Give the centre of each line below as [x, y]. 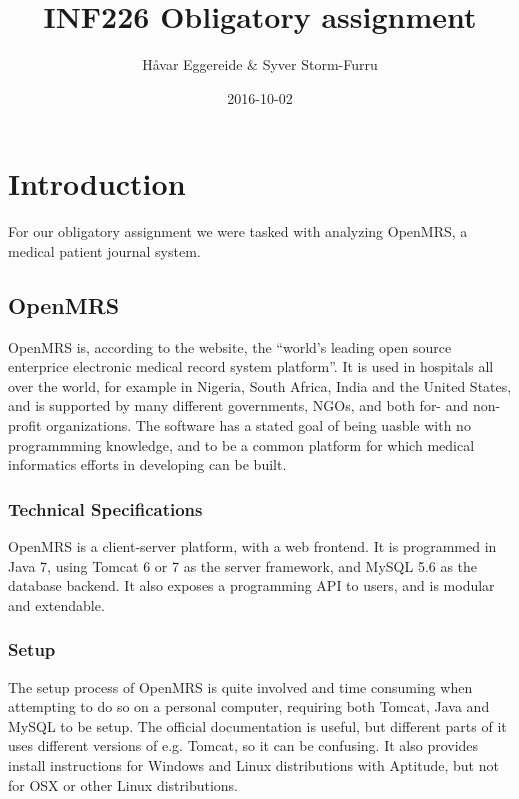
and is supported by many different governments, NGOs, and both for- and [238, 405]
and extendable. [56, 604]
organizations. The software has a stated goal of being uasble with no [258, 425]
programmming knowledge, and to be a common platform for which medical [241, 444]
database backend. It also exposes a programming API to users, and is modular [251, 585]
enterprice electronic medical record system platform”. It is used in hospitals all [251, 366]
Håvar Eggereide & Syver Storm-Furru [260, 64]
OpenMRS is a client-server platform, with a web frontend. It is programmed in [252, 546]
